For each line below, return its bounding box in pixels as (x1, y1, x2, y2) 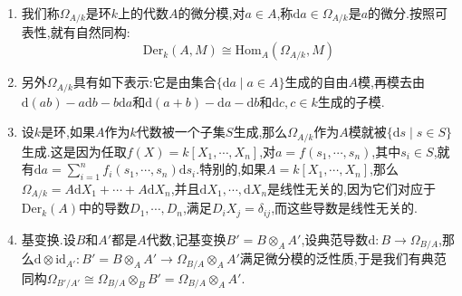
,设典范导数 (301, 229, 369, 248)
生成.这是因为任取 (21, 141, 127, 160)
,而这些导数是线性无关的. (271, 198, 418, 217)
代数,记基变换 (146, 229, 226, 248)
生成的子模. (317, 91, 385, 110)
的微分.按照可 (368, 4, 448, 22)
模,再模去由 (358, 72, 425, 91)
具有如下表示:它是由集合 (72, 72, 217, 91)
